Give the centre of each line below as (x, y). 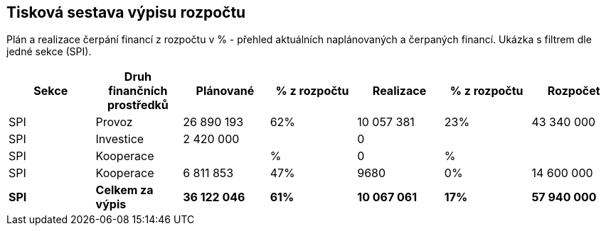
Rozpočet (574, 91)
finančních (138, 91)
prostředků (138, 105)
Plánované (225, 91)
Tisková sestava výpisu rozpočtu (126, 12)
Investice (120, 139)
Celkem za (124, 190)
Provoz (114, 122)
